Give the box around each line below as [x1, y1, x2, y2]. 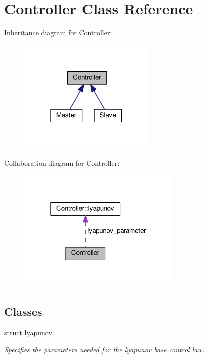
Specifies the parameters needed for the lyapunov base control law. [4, 344, 205, 354]
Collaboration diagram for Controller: [4, 158, 120, 168]
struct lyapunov [4, 327, 52, 337]
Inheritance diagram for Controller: [4, 27, 112, 38]
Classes [4, 304, 42, 319]
